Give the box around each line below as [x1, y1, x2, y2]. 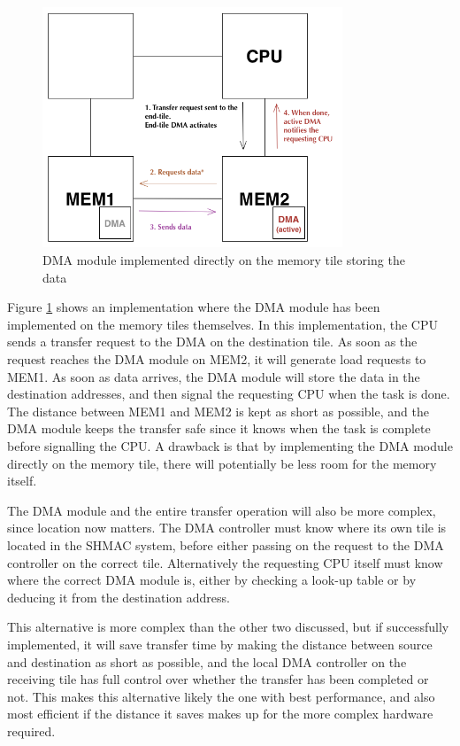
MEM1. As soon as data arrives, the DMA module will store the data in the [7, 367, 420, 385]
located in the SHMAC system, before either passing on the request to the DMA [7, 535, 444, 554]
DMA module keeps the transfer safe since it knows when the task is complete [7, 419, 431, 438]
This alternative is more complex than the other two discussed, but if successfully [7, 618, 449, 636]
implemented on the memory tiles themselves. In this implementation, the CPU [7, 315, 438, 333]
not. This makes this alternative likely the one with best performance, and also [7, 687, 435, 705]
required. [7, 721, 56, 740]
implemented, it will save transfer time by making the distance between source [7, 634, 433, 653]
